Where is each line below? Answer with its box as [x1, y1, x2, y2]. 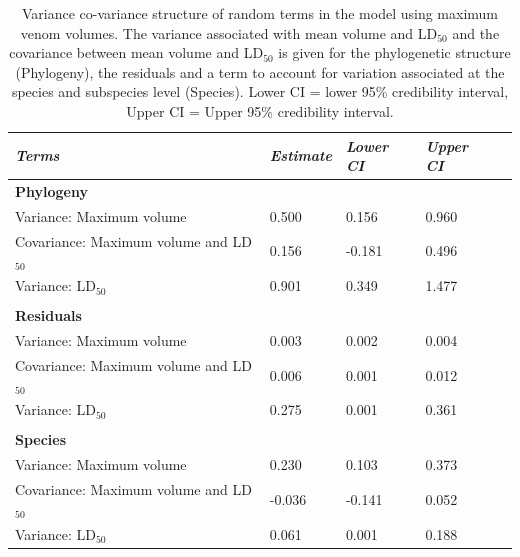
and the [452, 22, 500, 43]
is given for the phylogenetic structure [278, 42, 511, 63]
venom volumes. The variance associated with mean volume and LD [20, 22, 438, 43]
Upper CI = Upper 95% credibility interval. [126, 100, 394, 121]
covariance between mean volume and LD [9, 42, 264, 63]
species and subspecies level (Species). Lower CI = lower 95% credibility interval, [11, 81, 509, 102]
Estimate [269, 145, 332, 166]
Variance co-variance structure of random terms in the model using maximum [21, 3, 499, 23]
